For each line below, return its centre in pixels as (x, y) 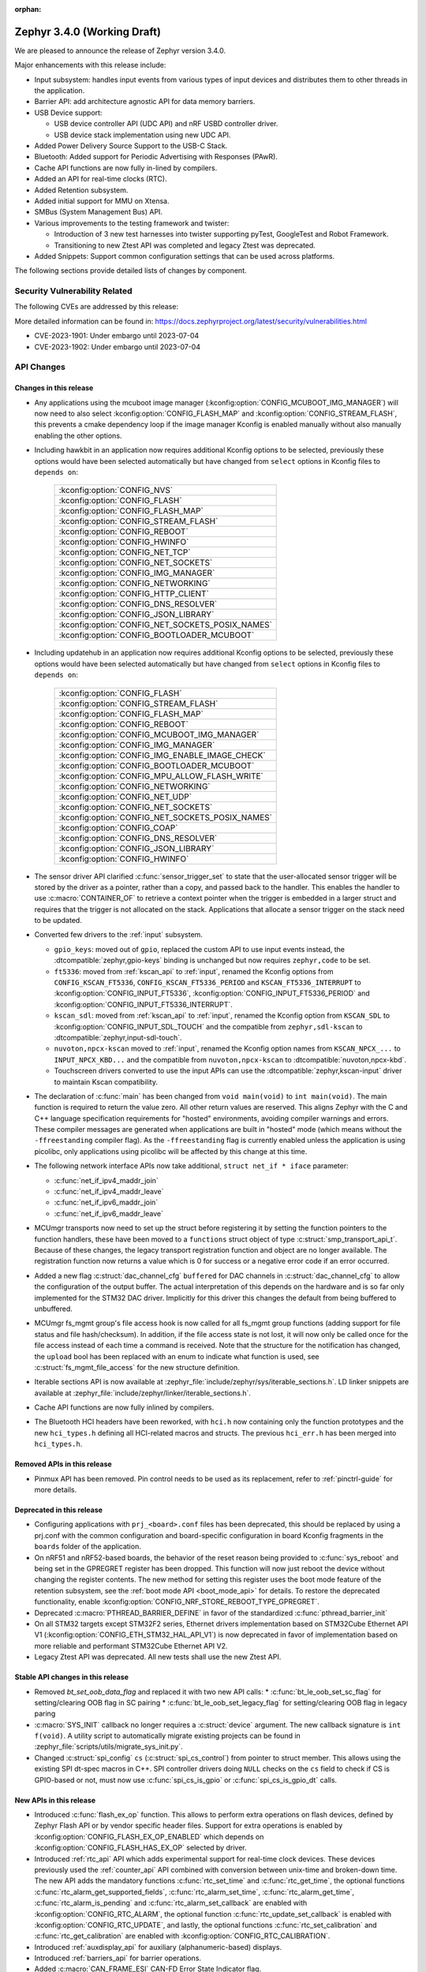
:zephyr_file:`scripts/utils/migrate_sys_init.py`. (108, 1746)
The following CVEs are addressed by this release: (97, 307)
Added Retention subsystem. (81, 190)
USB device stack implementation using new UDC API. (142, 135)
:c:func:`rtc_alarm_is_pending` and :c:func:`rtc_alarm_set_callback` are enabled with (171, 1903)
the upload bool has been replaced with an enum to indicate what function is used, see (177, 1356)
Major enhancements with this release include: (90, 65)
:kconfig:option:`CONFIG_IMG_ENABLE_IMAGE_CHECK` (162, 755)
